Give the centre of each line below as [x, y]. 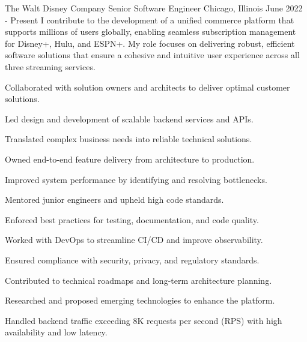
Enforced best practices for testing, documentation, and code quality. [132, 219]
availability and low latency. [56, 332]
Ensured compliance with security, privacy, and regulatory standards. [132, 259]
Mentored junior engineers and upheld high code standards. [114, 199]
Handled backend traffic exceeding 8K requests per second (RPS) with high [144, 320]
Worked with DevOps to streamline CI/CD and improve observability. [134, 240]
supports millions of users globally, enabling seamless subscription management [150, 31]
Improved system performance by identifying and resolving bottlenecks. [136, 179]
